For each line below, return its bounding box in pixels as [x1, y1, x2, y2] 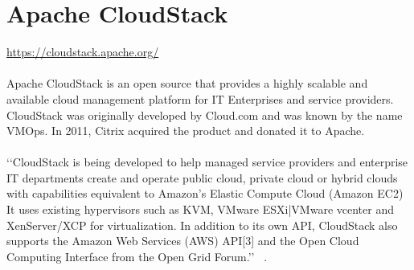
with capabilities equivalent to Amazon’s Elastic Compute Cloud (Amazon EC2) [6, 185, 404, 202]
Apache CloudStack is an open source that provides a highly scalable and [6, 75, 368, 92]
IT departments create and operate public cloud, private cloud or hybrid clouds [6, 169, 398, 186]
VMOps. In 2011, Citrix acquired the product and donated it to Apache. [6, 122, 365, 139]
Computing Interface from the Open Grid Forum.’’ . [6, 247, 268, 264]
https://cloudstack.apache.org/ [6, 43, 159, 60]
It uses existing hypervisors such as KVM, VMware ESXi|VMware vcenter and [6, 201, 394, 218]
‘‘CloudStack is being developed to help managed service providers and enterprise [6, 153, 408, 170]
